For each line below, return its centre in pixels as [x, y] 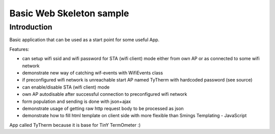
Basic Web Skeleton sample [69, 13]
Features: [19, 49]
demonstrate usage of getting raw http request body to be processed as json [103, 108]
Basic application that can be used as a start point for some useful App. [85, 40]
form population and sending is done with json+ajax [76, 101]
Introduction [31, 27]
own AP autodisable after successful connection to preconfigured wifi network [105, 94]
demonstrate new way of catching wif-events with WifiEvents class [92, 73]
